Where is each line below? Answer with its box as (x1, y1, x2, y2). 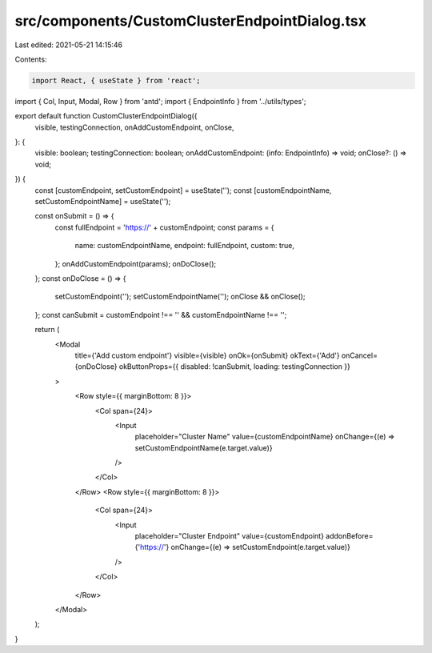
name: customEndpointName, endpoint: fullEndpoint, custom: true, (74, 241, 295, 250)
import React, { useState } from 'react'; (31, 76, 201, 85)
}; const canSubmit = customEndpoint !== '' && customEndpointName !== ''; (34, 310, 287, 319)
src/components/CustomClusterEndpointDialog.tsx (14, 12, 367, 30)
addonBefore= (325, 531, 374, 541)
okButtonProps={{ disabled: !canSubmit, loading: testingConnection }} (118, 362, 351, 371)
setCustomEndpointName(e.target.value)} (134, 443, 273, 452)
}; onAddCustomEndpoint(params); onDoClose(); (54, 258, 216, 268)
